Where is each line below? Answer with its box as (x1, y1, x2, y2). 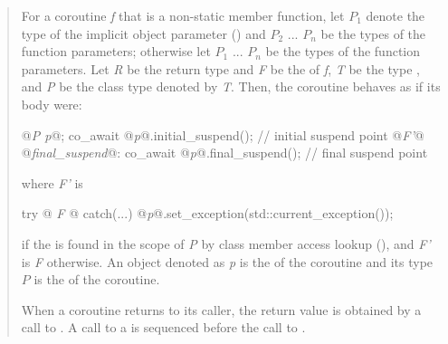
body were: (21, 94, 82, 113)
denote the (366, 6, 425, 24)
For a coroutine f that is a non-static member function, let (21, 6, 345, 24)
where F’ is (21, 173, 83, 192)
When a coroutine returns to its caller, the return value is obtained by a (21, 300, 422, 319)
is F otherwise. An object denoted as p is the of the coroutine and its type (21, 252, 434, 271)
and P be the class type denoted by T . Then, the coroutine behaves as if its (21, 77, 441, 96)
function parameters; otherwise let (21, 42, 211, 61)
